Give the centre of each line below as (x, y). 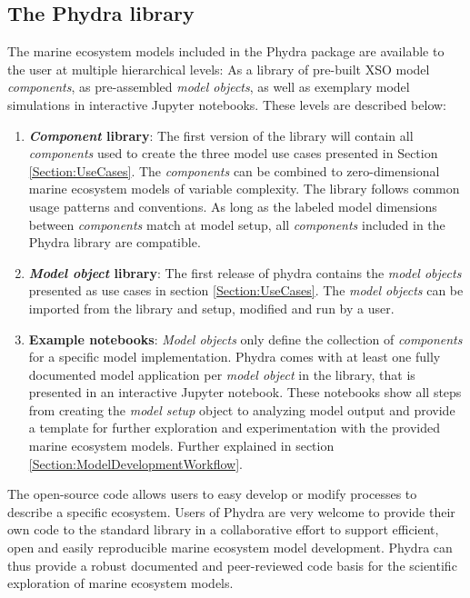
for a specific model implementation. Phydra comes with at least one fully (235, 357)
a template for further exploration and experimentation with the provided (234, 428)
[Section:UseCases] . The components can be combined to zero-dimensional (234, 170)
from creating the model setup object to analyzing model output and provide (242, 409)
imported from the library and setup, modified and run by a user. (211, 308)
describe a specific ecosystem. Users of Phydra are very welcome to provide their (231, 511)
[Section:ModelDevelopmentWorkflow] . (135, 463)
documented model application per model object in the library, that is (222, 374)
